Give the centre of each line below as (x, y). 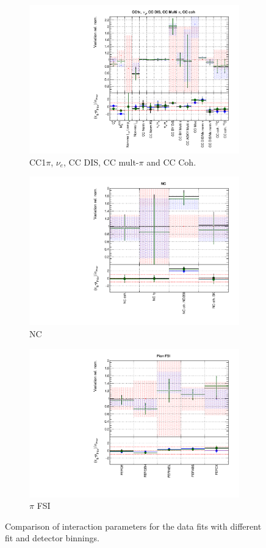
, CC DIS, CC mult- (101, 162)
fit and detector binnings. (52, 538)
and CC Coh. (171, 162)
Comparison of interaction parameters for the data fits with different (133, 526)
